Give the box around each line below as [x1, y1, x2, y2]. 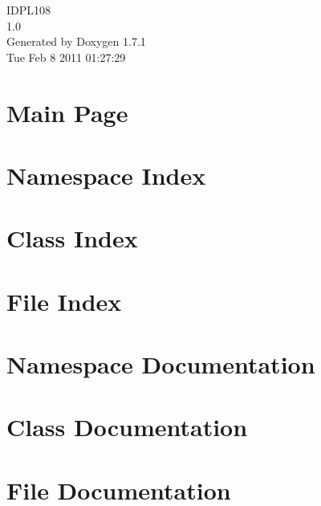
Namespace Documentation [6, 348, 315, 381]
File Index [6, 284, 122, 317]
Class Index [6, 222, 138, 255]
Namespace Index [6, 158, 206, 191]
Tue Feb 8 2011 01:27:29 [6, 48, 126, 65]
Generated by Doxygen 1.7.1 [6, 33, 146, 50]
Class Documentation [6, 410, 248, 443]
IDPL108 [6, 2, 51, 18]
